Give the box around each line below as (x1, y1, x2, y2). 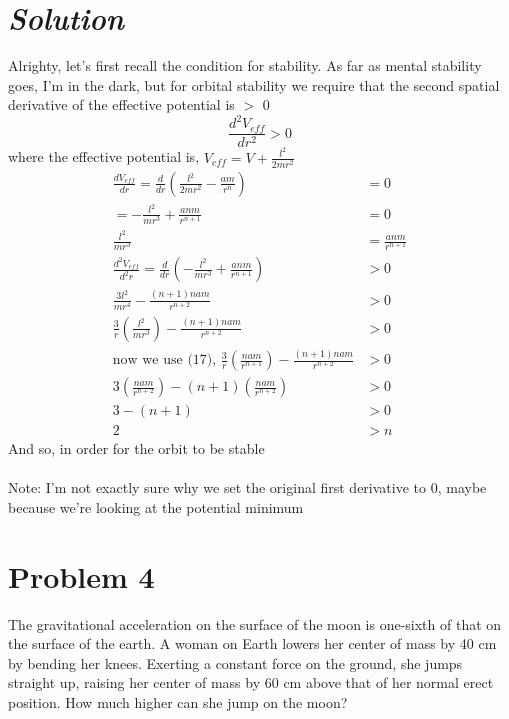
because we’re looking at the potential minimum (8, 496, 304, 517)
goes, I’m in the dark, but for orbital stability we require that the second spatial (8, 74, 500, 95)
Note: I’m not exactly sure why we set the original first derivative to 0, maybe (8, 477, 487, 498)
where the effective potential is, (8, 146, 200, 167)
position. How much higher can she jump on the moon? (8, 692, 348, 713)
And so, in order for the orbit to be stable (8, 438, 265, 459)
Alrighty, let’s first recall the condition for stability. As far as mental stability (8, 55, 482, 76)
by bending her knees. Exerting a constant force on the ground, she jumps (8, 652, 463, 673)
